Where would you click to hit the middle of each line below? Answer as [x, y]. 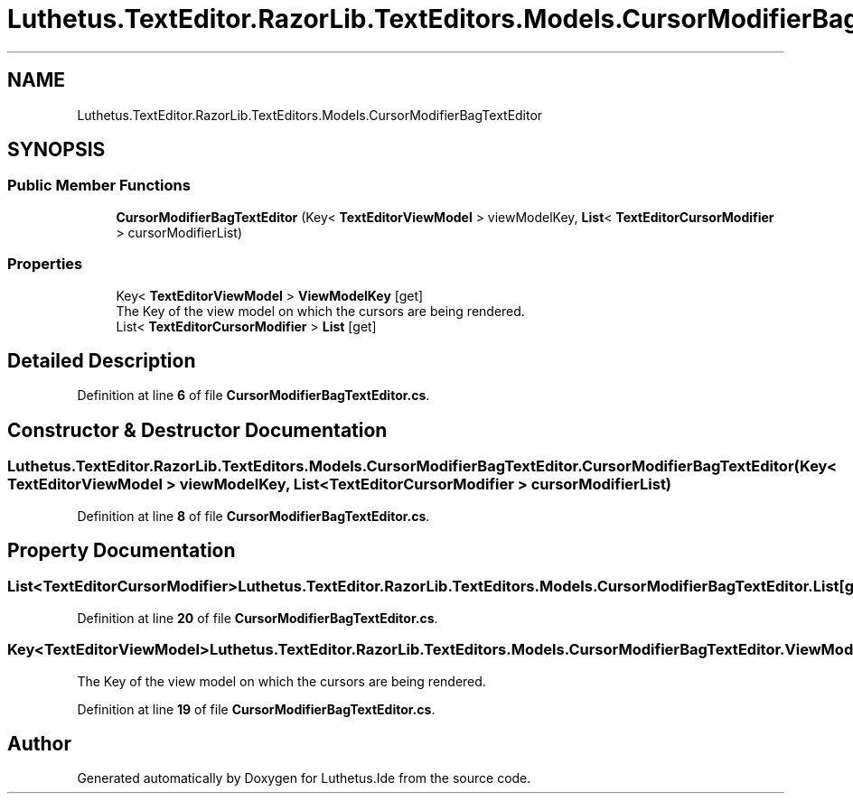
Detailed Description [102, 360]
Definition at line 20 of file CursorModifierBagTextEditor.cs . [258, 618]
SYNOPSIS [56, 150]
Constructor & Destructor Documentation [197, 430]
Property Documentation [122, 551]
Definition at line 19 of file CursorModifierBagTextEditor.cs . [256, 709]
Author [39, 744]
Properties [45, 264]
